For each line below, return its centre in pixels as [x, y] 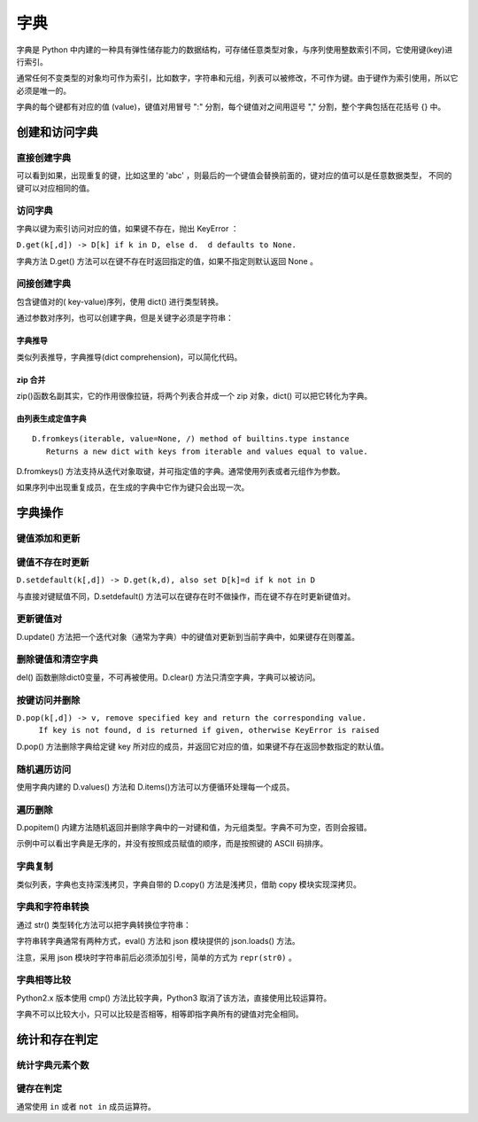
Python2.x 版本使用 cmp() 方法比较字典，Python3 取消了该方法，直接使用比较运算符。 [174, 998]
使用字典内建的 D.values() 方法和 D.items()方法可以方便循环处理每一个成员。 [155, 787]
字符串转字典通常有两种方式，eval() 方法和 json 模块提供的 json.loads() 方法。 [158, 941]
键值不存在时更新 [53, 562]
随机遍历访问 [44, 769]
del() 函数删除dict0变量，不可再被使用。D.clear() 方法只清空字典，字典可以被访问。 [168, 677]
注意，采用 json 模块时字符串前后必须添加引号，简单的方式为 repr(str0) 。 [156, 957]
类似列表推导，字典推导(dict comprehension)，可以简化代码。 [129, 357]
